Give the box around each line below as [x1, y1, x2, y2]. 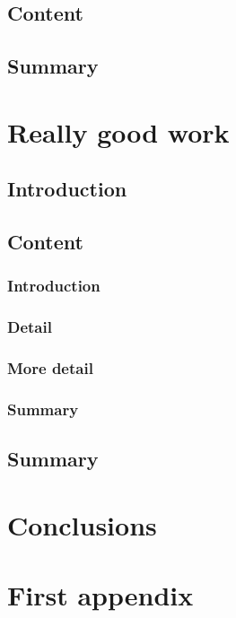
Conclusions [7, 506, 157, 543]
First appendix [7, 577, 194, 614]
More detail [7, 357, 93, 379]
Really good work [7, 113, 230, 150]
